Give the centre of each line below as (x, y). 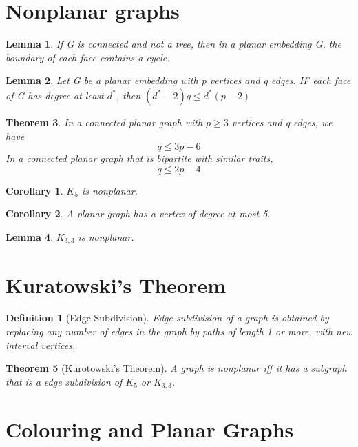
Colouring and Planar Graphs (150, 429)
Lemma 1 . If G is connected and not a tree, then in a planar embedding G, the (173, 44)
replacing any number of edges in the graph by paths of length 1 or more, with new (179, 331)
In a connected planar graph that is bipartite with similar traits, (139, 158)
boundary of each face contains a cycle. (88, 57)
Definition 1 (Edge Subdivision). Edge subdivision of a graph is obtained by (167, 318)
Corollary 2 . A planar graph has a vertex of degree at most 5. (138, 213)
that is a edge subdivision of (64, 381)
